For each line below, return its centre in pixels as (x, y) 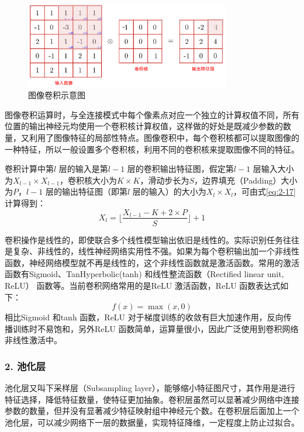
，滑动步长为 (165, 180)
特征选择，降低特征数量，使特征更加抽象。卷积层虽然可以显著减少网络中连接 (152, 399)
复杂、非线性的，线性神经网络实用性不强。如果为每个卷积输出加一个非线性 (156, 251)
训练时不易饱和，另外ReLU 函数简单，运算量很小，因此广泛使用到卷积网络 (156, 328)
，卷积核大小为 (89, 180)
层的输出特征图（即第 (86, 191)
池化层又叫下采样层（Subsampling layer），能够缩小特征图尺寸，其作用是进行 (150, 388)
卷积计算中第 (29, 169)
